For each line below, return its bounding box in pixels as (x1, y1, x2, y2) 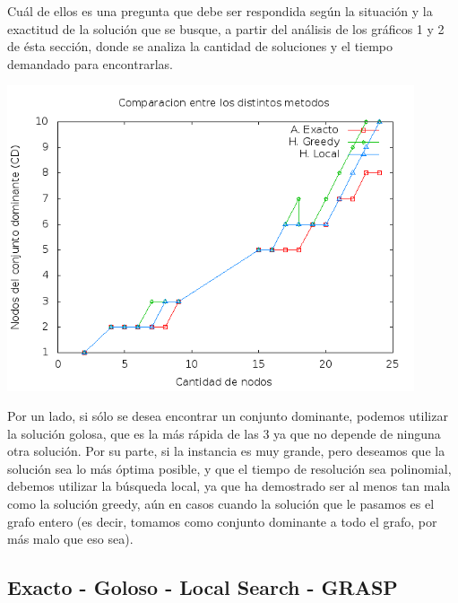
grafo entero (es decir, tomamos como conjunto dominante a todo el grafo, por (7, 511, 437, 530)
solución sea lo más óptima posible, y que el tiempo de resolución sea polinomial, (7, 459, 452, 477)
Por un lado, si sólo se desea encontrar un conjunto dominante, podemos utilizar (7, 406, 448, 425)
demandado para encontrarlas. (7, 54, 173, 73)
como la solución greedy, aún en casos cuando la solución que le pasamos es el (7, 494, 435, 513)
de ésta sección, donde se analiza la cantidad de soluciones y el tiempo (7, 37, 393, 56)
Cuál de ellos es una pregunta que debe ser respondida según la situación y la (7, 2, 433, 20)
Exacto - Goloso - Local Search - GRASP (7, 573, 398, 601)
